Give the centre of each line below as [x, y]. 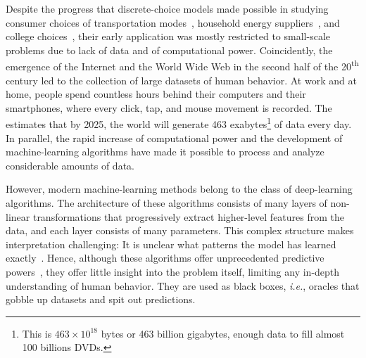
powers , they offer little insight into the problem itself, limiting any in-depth [173, 271]
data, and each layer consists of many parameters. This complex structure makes [180, 230]
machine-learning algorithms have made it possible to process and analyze [165, 152]
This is [37, 333]
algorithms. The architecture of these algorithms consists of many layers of [166, 203]
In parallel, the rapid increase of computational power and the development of [174, 138]
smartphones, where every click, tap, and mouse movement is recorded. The [169, 107]
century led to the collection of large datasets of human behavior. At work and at [181, 80]
